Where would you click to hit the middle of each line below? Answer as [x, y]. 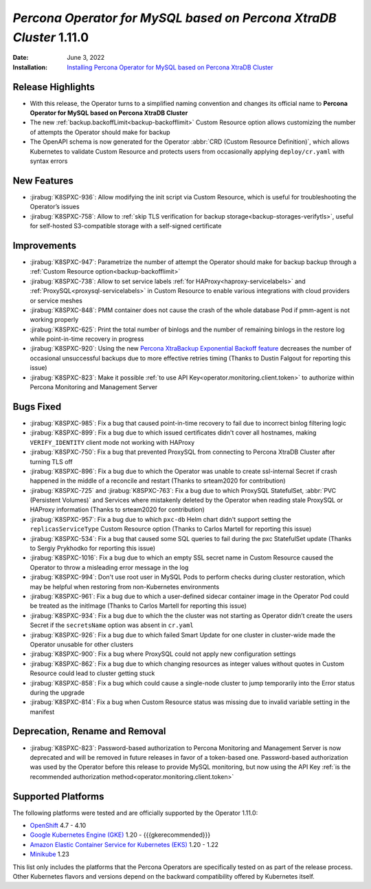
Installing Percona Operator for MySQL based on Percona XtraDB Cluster [170, 67]
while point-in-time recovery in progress [87, 339]
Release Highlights [54, 87]
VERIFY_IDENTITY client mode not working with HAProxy [112, 442]
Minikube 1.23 [50, 854]
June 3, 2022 [86, 58]
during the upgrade [57, 692]
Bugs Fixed [37, 407]
